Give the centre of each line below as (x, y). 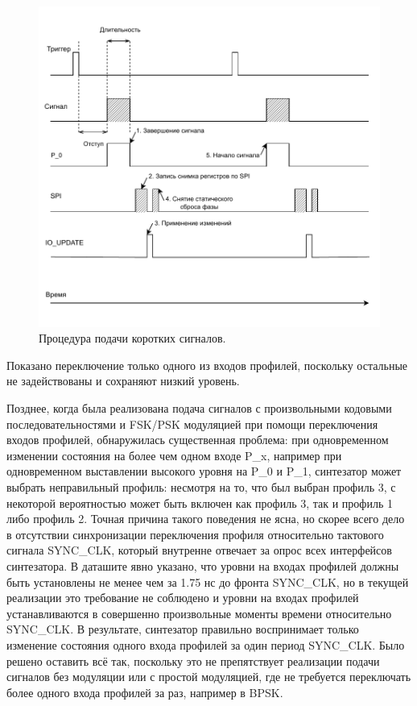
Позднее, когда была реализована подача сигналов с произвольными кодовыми (199, 408)
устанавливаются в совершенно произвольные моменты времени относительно (199, 613)
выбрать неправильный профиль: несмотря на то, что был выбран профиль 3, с (201, 487)
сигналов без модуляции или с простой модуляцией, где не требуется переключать (209, 677)
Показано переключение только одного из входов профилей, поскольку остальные (207, 365)
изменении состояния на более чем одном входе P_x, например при (174, 455)
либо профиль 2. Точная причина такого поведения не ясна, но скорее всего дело (206, 519)
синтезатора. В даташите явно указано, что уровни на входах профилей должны (203, 565)
